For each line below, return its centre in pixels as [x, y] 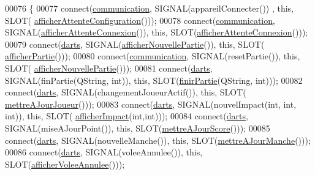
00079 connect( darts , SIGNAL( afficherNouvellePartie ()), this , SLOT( [135, 44]
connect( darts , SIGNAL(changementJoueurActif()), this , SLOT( [126, 92]
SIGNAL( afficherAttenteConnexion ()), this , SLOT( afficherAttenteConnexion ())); [157, 32]
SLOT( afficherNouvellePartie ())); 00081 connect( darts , [109, 68]
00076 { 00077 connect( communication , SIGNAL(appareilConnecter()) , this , [150, 8]
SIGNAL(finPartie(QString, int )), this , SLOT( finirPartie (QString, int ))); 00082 [154, 80]
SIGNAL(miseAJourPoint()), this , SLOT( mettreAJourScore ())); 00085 [138, 128]
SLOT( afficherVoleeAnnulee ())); [65, 164]
